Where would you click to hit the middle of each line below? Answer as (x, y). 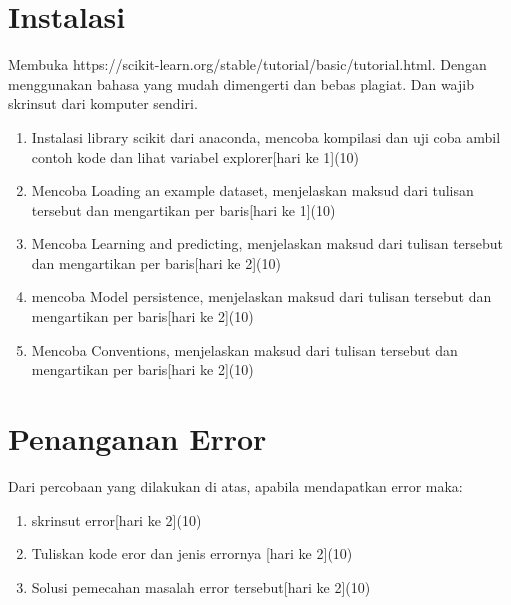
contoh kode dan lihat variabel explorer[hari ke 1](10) (195, 156)
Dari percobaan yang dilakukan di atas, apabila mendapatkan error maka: (235, 485)
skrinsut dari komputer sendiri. (103, 103)
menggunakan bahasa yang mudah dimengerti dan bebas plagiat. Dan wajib (241, 83)
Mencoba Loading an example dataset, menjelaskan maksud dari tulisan (252, 190)
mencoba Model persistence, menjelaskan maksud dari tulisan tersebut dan (261, 296)
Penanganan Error (137, 438)
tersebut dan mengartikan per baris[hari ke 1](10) (183, 209)
